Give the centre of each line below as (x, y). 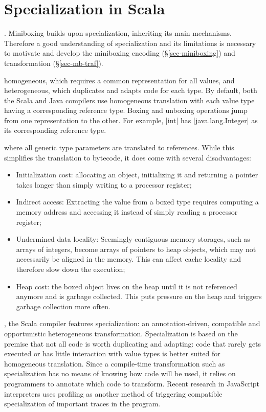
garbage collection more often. (63, 306)
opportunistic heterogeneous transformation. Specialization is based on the (121, 333)
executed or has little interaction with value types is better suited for (112, 353)
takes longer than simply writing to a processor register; (104, 184)
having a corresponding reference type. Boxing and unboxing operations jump (126, 110)
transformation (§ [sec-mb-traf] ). (54, 63)
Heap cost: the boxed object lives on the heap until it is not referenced (127, 286)
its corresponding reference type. (55, 130)
